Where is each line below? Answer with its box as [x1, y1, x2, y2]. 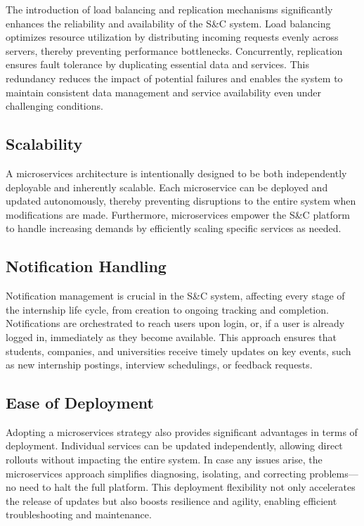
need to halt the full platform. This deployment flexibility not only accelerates [19, 480, 356, 494]
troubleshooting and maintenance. [6, 507, 152, 522]
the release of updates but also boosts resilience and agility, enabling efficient [6, 493, 337, 508]
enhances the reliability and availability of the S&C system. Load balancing [6, 15, 331, 30]
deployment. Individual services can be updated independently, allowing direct [6, 438, 343, 453]
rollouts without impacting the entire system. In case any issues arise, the [6, 452, 323, 467]
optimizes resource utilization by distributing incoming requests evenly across [6, 30, 339, 44]
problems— [309, 466, 358, 480]
